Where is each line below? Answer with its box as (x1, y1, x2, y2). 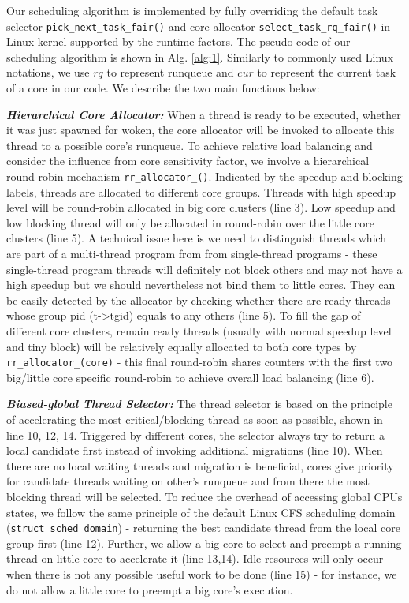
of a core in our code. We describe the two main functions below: (6, 80, 320, 96)
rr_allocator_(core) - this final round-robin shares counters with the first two (6, 354, 393, 370)
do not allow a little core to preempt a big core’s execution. (6, 581, 293, 597)
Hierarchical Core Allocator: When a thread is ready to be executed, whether (6, 106, 401, 122)
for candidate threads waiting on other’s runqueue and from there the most (6, 473, 370, 489)
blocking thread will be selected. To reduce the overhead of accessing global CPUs (6, 489, 403, 504)
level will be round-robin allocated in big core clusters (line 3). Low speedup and (6, 199, 396, 215)
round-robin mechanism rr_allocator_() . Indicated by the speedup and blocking (6, 168, 403, 184)
